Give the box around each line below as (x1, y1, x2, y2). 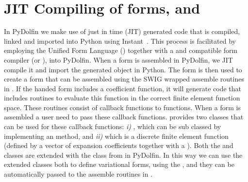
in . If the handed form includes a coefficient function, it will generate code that (4, 83, 241, 93)
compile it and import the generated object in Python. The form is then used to (4, 64, 242, 74)
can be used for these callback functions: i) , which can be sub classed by (4, 121, 221, 132)
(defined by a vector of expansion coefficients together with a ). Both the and (4, 140, 233, 150)
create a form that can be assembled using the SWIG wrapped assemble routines (4, 74, 244, 84)
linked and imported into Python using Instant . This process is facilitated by (4, 35, 236, 46)
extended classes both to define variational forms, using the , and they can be (4, 159, 234, 169)
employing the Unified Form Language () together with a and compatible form (4, 45, 238, 55)
